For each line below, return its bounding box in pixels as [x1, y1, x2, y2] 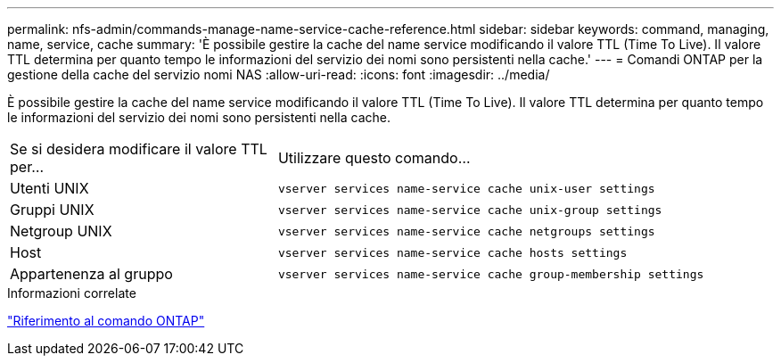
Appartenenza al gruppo [10, 265, 173, 283]
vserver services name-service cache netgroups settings [277, 224, 655, 238]
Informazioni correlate [7, 285, 136, 301]
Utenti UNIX [10, 179, 89, 197]
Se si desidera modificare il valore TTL [10, 140, 267, 158]
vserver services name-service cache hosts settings [277, 245, 628, 260]
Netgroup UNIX [10, 222, 112, 240]
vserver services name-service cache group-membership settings [277, 267, 704, 281]
